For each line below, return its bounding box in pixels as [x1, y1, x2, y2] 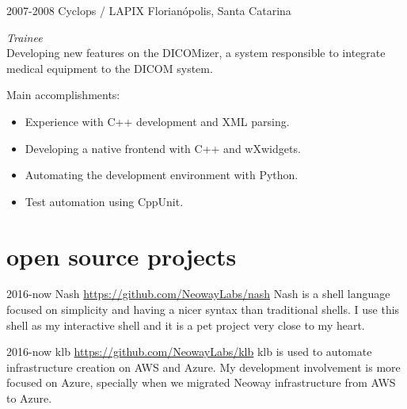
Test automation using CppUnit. [25, 193, 184, 209]
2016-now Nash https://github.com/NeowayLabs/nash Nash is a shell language [6, 285, 390, 302]
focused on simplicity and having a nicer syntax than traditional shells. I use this [6, 301, 400, 318]
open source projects [6, 239, 237, 272]
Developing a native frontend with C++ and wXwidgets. [25, 140, 301, 156]
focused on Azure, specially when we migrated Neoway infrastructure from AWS [6, 374, 396, 391]
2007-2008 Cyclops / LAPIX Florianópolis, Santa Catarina [6, 2, 291, 18]
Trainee [6, 29, 43, 45]
